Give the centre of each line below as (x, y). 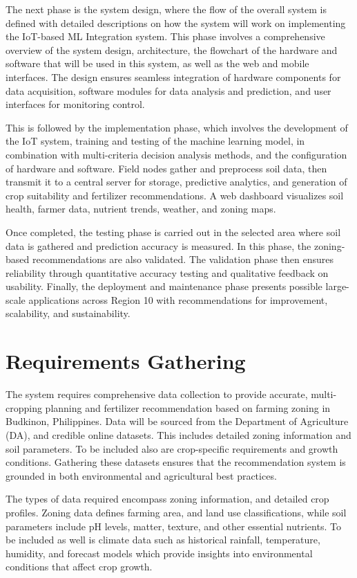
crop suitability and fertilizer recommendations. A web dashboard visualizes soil (175, 195)
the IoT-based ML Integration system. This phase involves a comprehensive (165, 36)
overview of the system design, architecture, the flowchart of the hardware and (172, 49)
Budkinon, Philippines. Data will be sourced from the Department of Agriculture (177, 421)
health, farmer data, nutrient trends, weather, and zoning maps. (141, 209)
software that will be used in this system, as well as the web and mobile (157, 63)
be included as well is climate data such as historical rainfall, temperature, (163, 540)
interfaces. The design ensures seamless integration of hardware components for (173, 76)
